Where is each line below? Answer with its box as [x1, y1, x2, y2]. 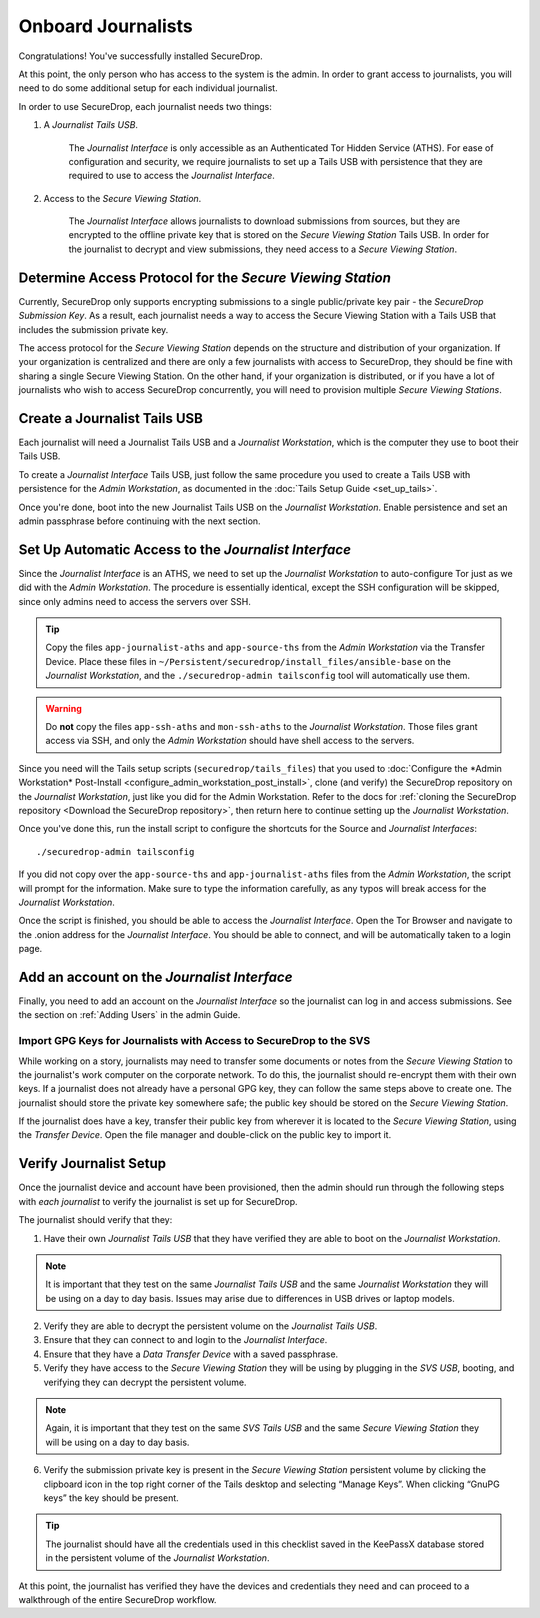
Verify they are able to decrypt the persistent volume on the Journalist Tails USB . [43, 1320, 378, 1332]
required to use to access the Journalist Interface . [68, 170, 275, 182]
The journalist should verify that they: [18, 1214, 173, 1226]
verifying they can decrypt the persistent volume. [43, 1376, 247, 1388]
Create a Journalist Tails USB [18, 410, 204, 427]
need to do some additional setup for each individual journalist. [18, 82, 279, 94]
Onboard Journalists [18, 15, 194, 37]
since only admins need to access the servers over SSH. [18, 595, 252, 607]
